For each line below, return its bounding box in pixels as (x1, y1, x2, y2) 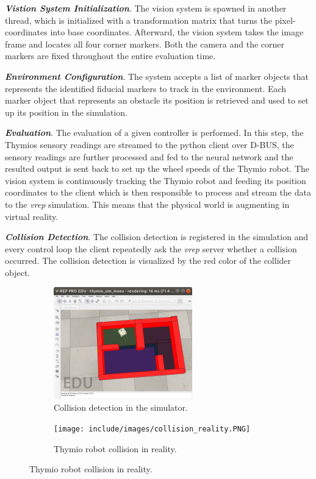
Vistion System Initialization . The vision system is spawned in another (5, 2, 287, 14)
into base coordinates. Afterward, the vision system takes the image (50, 26, 304, 38)
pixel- (275, 13, 296, 26)
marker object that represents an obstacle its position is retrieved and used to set (5, 94, 309, 107)
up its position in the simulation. (5, 105, 127, 118)
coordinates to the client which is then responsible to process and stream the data (5, 186, 311, 199)
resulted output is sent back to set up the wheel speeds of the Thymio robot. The (5, 162, 310, 175)
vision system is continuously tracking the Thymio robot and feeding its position (5, 174, 306, 186)
